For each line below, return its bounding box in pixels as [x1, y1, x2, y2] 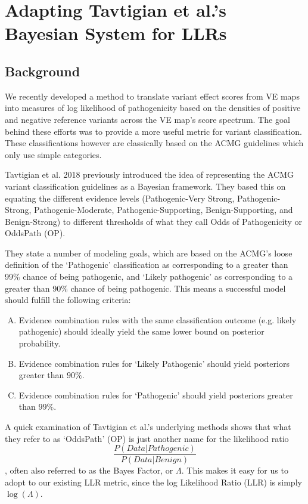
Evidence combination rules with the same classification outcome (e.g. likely [18, 313, 297, 326]
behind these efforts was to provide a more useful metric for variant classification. [5, 125, 302, 137]
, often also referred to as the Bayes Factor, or [5, 464, 173, 477]
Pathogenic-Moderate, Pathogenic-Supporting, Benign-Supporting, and [34, 203, 293, 216]
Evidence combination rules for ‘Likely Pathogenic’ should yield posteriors [18, 357, 290, 369]
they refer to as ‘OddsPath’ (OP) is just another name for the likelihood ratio [5, 432, 289, 444]
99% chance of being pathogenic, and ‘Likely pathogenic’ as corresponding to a [5, 270, 293, 283]
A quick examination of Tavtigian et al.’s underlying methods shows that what [5, 420, 291, 433]
